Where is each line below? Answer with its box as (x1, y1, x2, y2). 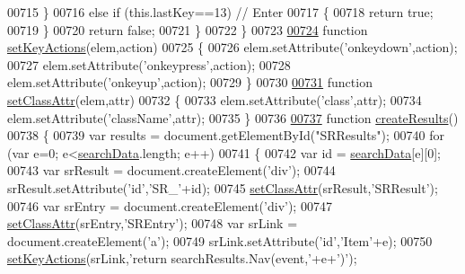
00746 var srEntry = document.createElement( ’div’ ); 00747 (7, 196, 332, 215)
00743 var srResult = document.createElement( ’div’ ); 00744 (7, 161, 336, 180)
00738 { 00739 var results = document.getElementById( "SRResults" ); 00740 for (7, 126, 444, 145)
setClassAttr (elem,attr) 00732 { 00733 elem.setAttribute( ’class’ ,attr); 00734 (7, 90, 422, 109)
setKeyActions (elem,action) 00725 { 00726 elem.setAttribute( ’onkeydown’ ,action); (7, 38, 458, 57)
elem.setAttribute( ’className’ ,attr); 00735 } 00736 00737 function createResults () (7, 108, 459, 127)
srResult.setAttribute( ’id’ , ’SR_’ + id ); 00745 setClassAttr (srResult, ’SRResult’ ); (7, 178, 438, 197)
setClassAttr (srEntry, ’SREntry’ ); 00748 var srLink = (7, 214, 298, 233)
